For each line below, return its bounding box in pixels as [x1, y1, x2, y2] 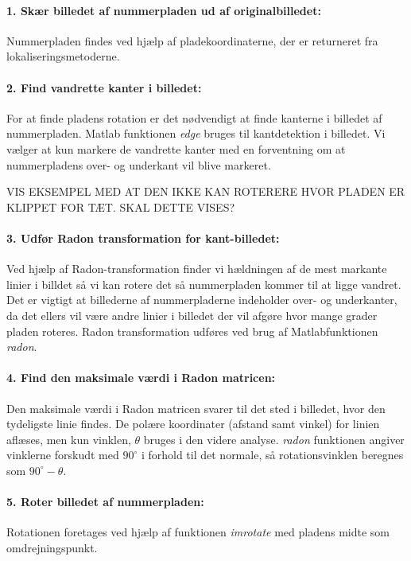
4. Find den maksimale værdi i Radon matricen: [6, 369, 276, 386]
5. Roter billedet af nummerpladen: [6, 493, 204, 510]
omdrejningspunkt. [6, 539, 98, 555]
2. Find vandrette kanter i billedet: [6, 79, 202, 95]
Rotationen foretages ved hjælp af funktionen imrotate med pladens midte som [6, 524, 390, 540]
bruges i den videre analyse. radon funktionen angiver [143, 430, 405, 447]
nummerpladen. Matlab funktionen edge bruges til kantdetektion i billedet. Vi [6, 125, 386, 142]
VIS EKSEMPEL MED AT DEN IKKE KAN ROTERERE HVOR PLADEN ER [6, 183, 405, 200]
